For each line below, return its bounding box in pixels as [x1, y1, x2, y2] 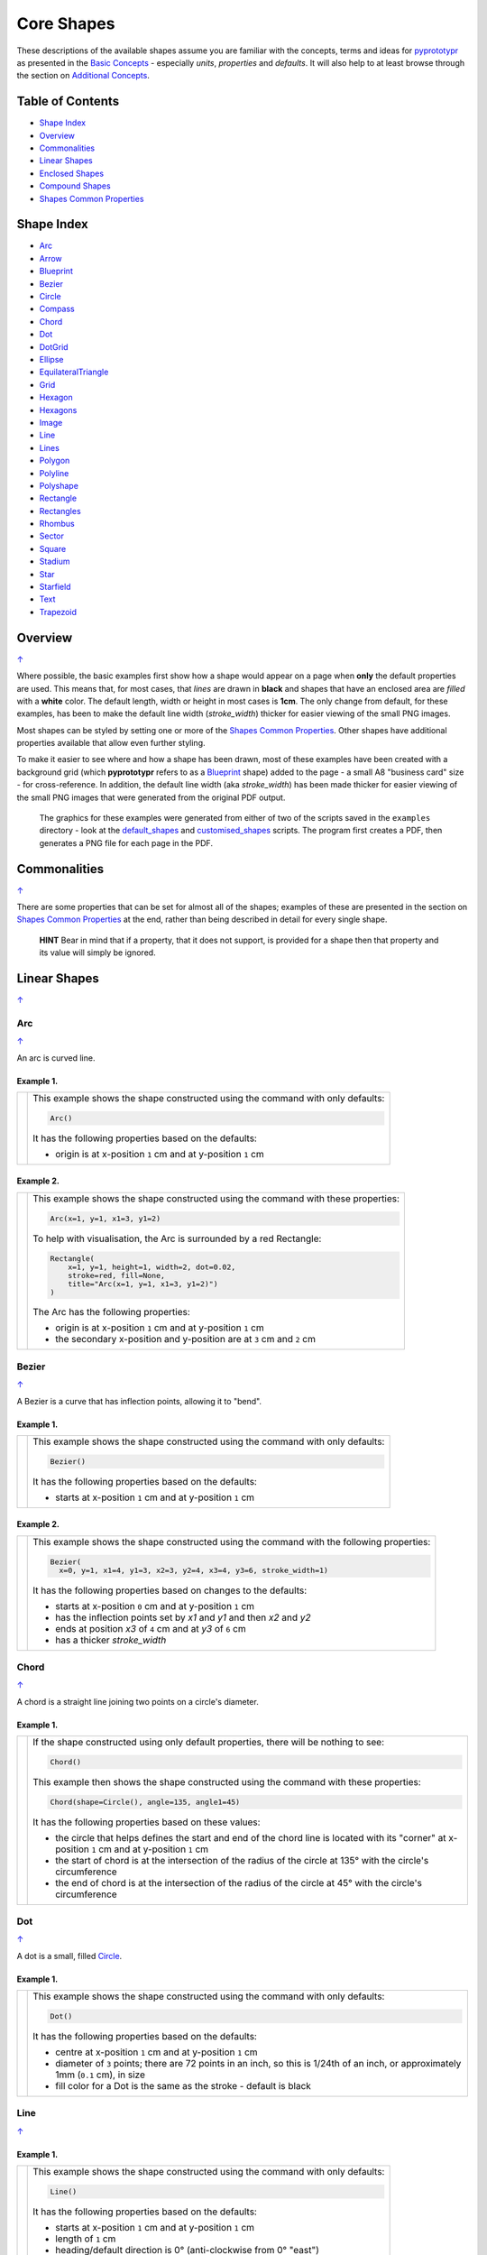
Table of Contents [16, 94, 120, 109]
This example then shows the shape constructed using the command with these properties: [32, 1775, 421, 1788]
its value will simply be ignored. [39, 947, 157, 958]
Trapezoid [39, 606, 77, 617]
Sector [39, 530, 65, 541]
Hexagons [39, 404, 78, 415]
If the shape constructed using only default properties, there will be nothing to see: [32, 1736, 385, 1749]
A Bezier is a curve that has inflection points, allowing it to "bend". [16, 1395, 262, 1406]
